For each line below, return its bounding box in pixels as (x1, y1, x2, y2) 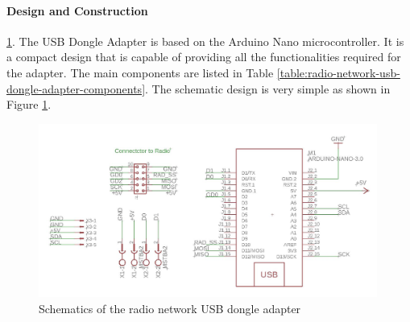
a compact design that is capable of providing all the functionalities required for (6, 48, 401, 65)
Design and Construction (6, 2, 148, 19)
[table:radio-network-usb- (276, 64, 400, 80)
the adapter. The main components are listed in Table (6, 64, 274, 80)
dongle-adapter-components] (6, 80, 146, 97)
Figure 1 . (6, 96, 52, 113)
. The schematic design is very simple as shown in (145, 80, 391, 97)
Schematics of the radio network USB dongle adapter (39, 299, 301, 316)
